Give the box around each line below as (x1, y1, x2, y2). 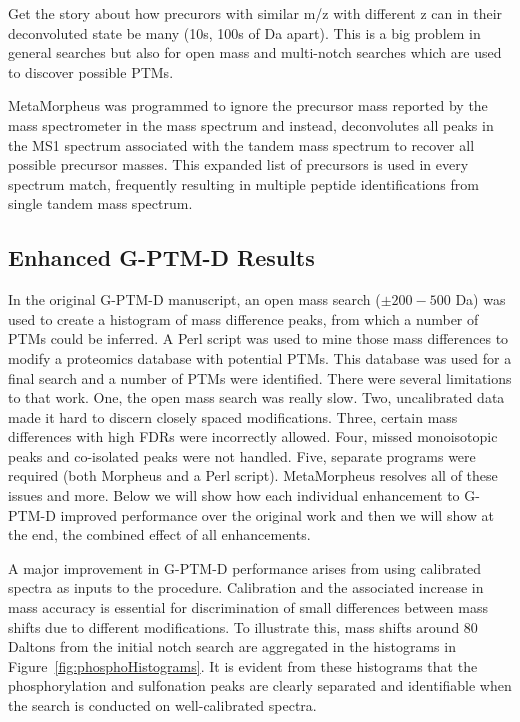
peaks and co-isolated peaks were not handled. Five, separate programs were (8, 445, 476, 466)
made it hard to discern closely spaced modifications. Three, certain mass (8, 406, 458, 427)
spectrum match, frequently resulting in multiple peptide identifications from (8, 173, 479, 194)
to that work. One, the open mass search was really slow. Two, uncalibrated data (8, 387, 505, 408)
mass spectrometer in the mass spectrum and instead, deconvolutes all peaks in (8, 114, 494, 135)
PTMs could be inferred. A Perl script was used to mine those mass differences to (8, 328, 509, 349)
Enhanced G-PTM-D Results (8, 242, 315, 273)
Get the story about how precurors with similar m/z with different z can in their (8, 3, 503, 23)
